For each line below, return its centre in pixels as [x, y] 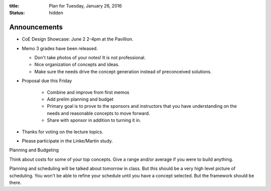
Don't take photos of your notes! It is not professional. [90, 58]
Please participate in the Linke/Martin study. [67, 141]
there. [16, 182]
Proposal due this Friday [47, 81]
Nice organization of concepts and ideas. [77, 65]
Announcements [36, 27]
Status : [17, 13]
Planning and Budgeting [34, 150]
